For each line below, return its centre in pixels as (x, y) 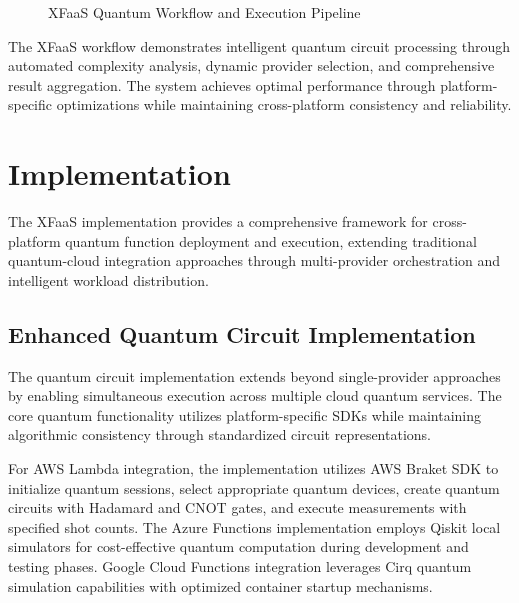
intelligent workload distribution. (108, 279)
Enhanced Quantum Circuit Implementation (242, 333)
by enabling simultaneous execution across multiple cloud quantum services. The (255, 395)
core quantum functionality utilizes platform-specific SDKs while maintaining (245, 414)
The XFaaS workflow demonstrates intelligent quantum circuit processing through (259, 45)
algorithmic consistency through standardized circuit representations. (219, 434)
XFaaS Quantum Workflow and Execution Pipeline (204, 12)
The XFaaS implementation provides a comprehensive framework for (218, 221)
